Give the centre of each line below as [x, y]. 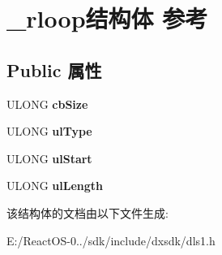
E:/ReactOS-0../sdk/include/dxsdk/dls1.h [111, 240]
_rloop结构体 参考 [107, 18]
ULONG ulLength [55, 186]
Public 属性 [54, 69]
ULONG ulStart [49, 158]
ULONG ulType [49, 131]
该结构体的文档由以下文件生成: [88, 212]
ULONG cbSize [47, 104]
